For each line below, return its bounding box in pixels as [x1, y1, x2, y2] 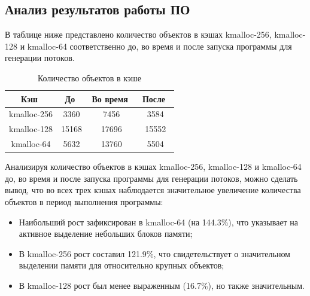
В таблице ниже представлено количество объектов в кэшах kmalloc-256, [5, 28, 272, 41]
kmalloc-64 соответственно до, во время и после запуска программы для [27, 39, 292, 52]
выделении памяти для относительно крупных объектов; [19, 259, 224, 271]
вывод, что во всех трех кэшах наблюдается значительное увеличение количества [5, 184, 301, 196]
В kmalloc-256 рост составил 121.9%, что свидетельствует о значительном [19, 247, 290, 260]
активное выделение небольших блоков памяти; [19, 227, 193, 240]
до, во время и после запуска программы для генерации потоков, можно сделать [5, 172, 298, 184]
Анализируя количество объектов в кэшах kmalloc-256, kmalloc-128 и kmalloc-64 [5, 160, 302, 173]
